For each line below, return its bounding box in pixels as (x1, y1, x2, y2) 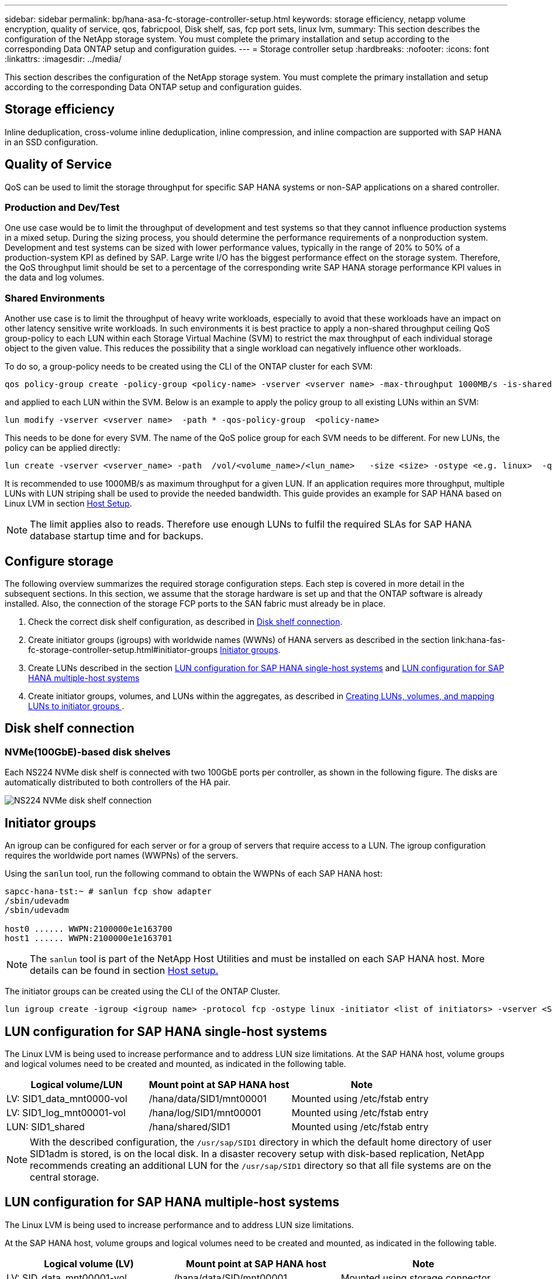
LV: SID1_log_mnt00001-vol (6, 1106, 126, 1119)
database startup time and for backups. (30, 530, 203, 542)
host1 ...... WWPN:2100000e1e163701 (5, 933, 172, 943)
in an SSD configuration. (5, 136, 98, 147)
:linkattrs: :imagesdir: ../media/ (5, 54, 122, 64)
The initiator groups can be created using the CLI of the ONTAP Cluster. (5, 986, 280, 997)
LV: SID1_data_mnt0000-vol (6, 1092, 127, 1104)
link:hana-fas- (451, 635, 506, 645)
